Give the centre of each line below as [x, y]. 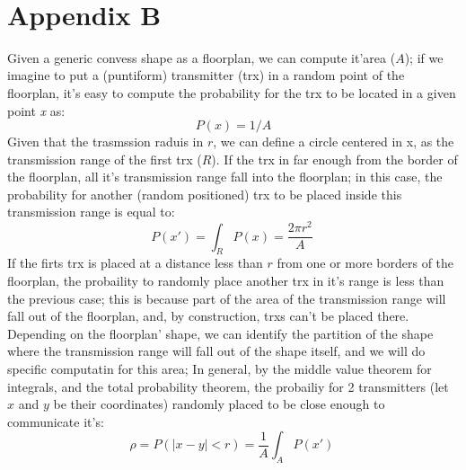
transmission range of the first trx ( [105, 159]
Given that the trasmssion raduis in [106, 142]
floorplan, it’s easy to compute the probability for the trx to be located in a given [232, 92]
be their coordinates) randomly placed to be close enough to [219, 404]
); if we [424, 57]
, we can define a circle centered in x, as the [334, 142]
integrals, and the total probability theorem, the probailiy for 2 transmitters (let [228, 386]
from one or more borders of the [365, 263]
